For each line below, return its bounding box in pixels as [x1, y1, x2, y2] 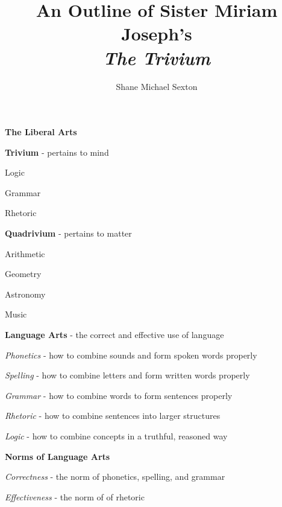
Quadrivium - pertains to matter [5, 227, 132, 240]
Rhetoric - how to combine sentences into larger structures [5, 409, 221, 422]
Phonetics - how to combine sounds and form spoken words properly [5, 348, 257, 361]
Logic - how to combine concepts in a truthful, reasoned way [5, 430, 228, 442]
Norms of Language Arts [5, 450, 110, 462]
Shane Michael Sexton [116, 80, 198, 92]
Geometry [5, 267, 42, 280]
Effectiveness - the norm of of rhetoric [5, 490, 145, 503]
